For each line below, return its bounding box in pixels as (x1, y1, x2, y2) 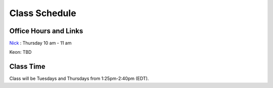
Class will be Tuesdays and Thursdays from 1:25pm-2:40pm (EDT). (9, 75, 149, 81)
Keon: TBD (9, 49, 32, 55)
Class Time (9, 62, 45, 71)
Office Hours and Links (9, 27, 83, 35)
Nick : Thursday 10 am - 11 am (9, 40, 72, 46)
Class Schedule (9, 8, 76, 19)
